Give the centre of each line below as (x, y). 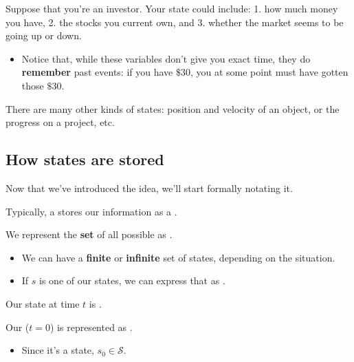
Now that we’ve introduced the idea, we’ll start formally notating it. (149, 188)
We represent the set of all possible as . (89, 234)
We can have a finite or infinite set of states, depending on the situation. (178, 257)
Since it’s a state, (58, 350)
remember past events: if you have (97, 72)
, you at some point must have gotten (269, 72)
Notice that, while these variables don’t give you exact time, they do (166, 58)
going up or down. (44, 35)
